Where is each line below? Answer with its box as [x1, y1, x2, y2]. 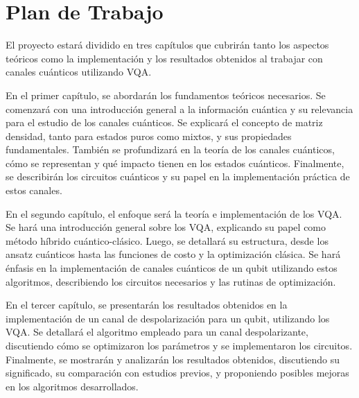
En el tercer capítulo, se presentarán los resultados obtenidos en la [6, 297, 288, 312]
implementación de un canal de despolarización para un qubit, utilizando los [6, 311, 330, 325]
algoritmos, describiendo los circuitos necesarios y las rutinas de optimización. [6, 274, 336, 288]
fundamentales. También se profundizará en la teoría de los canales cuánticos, [6, 142, 335, 157]
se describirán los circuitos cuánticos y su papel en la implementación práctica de [6, 169, 350, 184]
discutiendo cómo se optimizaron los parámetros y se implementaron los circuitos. [6, 338, 353, 352]
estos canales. [6, 183, 62, 198]
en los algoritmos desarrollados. [6, 379, 139, 393]
